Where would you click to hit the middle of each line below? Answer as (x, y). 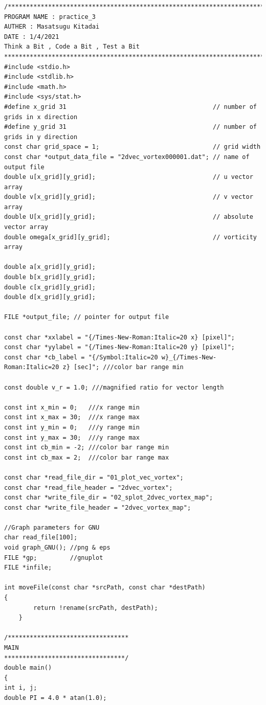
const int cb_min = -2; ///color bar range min (87, 448)
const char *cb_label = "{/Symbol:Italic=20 (81, 357)
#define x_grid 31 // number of (130, 107)
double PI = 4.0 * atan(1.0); (56, 698)
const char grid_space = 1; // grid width (132, 147)
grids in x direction (41, 117)
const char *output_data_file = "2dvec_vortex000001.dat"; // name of (127, 157)
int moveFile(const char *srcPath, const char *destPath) (105, 588)
